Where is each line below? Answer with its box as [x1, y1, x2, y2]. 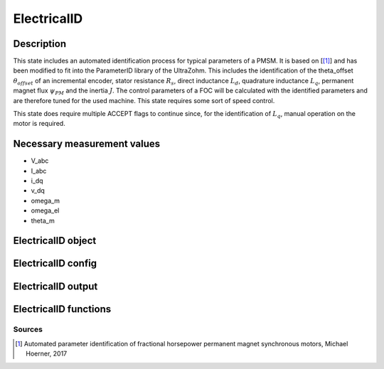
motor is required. [13, 119, 65, 128]
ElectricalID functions [13, 303, 112, 315]
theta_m [31, 216, 55, 225]
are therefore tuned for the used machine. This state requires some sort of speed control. [13, 96, 275, 105]
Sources [13, 324, 43, 334]
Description [13, 38, 67, 50]
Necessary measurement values [13, 138, 161, 150]
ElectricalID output [13, 280, 98, 292]
